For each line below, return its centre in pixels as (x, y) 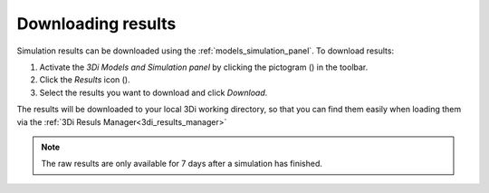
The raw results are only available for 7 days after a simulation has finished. (182, 164)
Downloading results (96, 24)
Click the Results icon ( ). (85, 80)
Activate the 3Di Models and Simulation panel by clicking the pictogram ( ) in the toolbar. (204, 67)
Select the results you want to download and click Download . (153, 92)
